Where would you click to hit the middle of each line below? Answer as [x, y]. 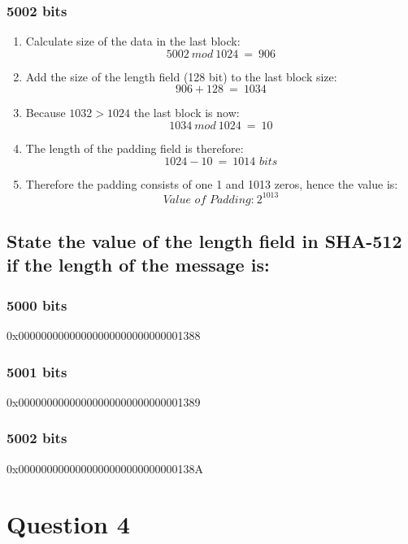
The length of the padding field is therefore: [135, 148]
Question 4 [68, 524]
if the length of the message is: [138, 265]
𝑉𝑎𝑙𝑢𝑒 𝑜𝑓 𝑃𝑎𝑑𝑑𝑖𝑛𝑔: [208, 200]
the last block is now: [187, 113]
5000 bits [37, 305]
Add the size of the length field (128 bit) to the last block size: [181, 76]
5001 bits [37, 371]
